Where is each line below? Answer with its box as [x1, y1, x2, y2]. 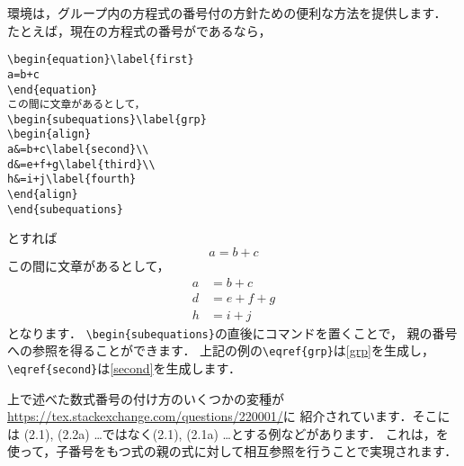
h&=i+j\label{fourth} [7, 173, 137, 186]
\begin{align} [7, 128, 92, 141]
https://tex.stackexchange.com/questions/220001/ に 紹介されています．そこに [7, 407, 451, 426]
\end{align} [7, 188, 78, 202]
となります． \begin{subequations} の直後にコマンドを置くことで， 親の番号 [7, 323, 458, 342]
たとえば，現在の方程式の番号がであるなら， [7, 21, 272, 40]
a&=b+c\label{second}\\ [7, 143, 149, 157]
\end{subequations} [7, 202, 123, 216]
